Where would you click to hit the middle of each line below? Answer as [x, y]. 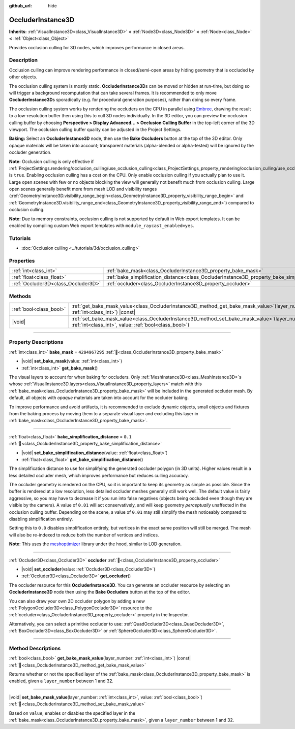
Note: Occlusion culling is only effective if [51, 161]
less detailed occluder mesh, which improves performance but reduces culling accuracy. [99, 475]
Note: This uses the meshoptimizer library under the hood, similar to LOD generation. [95, 544]
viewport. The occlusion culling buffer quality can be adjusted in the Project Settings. [95, 129]
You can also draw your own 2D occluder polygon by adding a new [77, 601]
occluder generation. [30, 152]
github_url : [20, 6]
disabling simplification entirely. [41, 519]
